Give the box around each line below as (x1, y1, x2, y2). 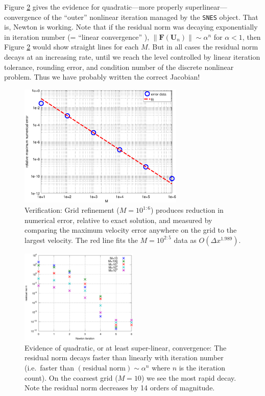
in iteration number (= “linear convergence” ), (4, 31, 150, 42)
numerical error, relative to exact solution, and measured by (25, 214, 212, 225)
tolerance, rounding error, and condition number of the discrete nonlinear (4, 61, 234, 72)
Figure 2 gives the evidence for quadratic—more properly (4, 2, 183, 12)
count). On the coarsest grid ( (25, 372, 118, 383)
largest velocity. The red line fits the (25, 234, 138, 245)
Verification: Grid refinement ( (25, 205, 119, 215)
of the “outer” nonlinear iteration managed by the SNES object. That (43, 11, 258, 22)
